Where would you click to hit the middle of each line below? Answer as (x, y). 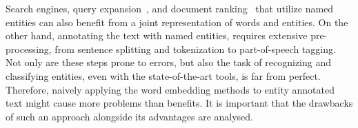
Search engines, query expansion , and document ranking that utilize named (170, 8)
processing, (29, 49)
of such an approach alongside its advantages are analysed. (130, 116)
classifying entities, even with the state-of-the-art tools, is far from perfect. (163, 75)
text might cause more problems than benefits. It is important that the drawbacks (179, 103)
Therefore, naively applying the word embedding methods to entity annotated (170, 89)
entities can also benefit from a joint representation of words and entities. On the (177, 22)
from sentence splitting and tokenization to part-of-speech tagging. (195, 49)
